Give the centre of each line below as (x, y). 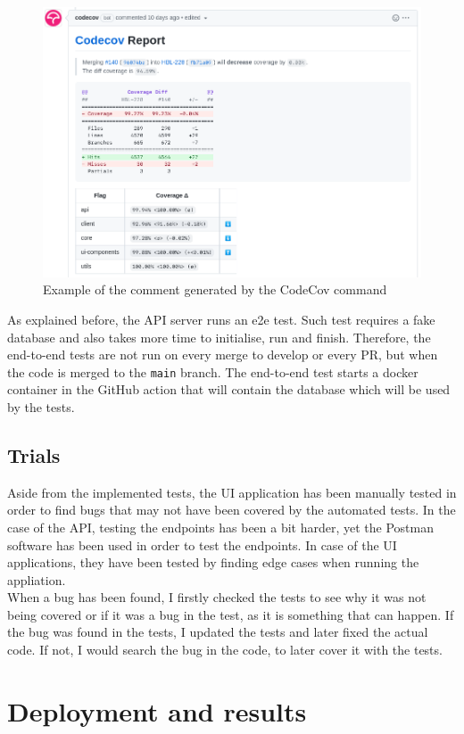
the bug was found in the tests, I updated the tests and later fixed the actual (218, 632)
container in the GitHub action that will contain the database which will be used (229, 389)
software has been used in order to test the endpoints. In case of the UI (202, 544)
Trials (34, 454)
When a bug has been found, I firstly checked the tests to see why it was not (217, 597)
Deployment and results (157, 710)
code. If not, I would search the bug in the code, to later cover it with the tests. (225, 650)
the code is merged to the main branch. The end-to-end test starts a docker (213, 371)
